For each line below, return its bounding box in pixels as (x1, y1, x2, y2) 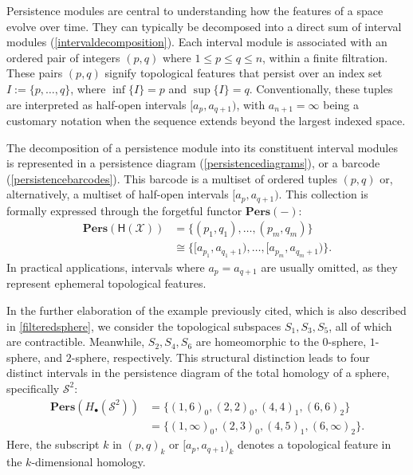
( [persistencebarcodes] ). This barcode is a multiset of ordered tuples (6, 170, 337, 186)
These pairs (6, 65, 63, 81)
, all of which (328, 317, 392, 334)
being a (323, 96, 359, 112)
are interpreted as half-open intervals (6, 96, 187, 112)
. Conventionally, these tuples (249, 80, 393, 96)
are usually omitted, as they (261, 258, 398, 275)
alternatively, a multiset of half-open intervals (6, 186, 229, 202)
